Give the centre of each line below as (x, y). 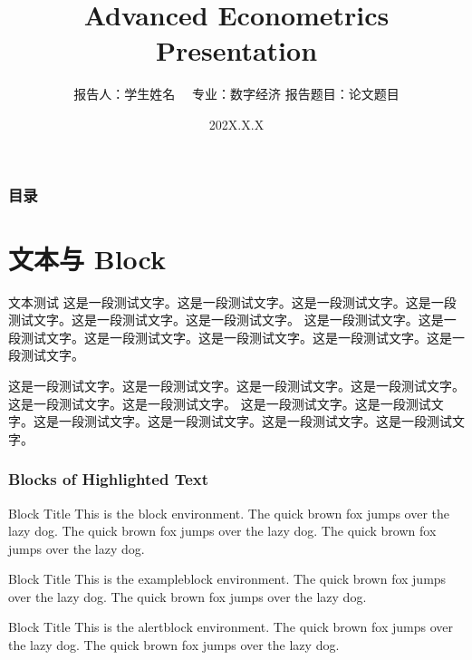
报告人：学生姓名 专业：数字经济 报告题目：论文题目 (236, 94)
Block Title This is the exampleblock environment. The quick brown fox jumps (227, 579)
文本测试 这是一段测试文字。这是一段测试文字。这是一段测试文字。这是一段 (232, 301)
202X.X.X (236, 124)
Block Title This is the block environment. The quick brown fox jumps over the (229, 513)
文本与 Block (87, 258)
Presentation (236, 50)
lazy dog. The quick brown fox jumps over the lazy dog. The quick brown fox (222, 531)
